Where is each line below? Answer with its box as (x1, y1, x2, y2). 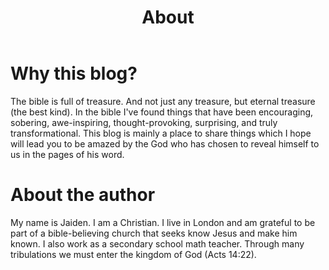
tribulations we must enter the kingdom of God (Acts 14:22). (10, 248, 257, 260)
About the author (10, 184, 156, 206)
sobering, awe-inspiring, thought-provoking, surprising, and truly (10, 116, 278, 128)
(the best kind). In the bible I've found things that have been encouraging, (10, 106, 314, 118)
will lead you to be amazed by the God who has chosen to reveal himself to (10, 137, 320, 150)
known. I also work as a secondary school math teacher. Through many (10, 237, 305, 250)
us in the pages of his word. (10, 148, 125, 160)
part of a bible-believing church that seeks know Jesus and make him (10, 227, 298, 239)
